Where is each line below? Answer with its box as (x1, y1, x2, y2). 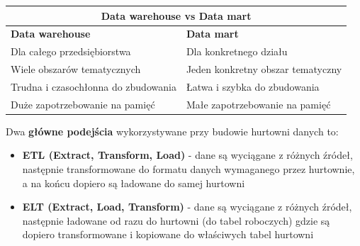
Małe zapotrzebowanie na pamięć (186, 96, 331, 111)
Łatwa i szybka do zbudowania (186, 79, 320, 94)
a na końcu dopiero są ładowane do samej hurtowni (22, 175, 245, 190)
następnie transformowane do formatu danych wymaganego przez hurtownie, (22, 162, 355, 176)
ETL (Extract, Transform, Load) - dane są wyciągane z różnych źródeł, (22, 147, 353, 162)
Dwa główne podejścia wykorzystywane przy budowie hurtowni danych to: (6, 123, 339, 138)
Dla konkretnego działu (186, 44, 288, 59)
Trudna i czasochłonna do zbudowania (11, 79, 176, 94)
